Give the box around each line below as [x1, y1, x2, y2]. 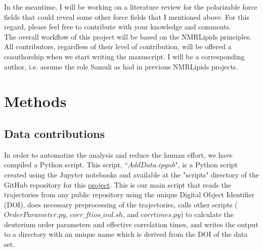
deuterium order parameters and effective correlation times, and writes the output [4, 219, 258, 229]
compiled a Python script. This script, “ [4, 159, 128, 170]
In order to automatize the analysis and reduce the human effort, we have [4, 149, 233, 160]
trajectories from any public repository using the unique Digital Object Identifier [4, 189, 254, 200]
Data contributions [4, 125, 105, 141]
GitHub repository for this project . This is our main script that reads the [4, 179, 231, 190]
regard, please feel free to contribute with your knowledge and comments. [4, 21, 232, 32]
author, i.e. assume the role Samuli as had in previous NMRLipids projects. [4, 61, 238, 71]
